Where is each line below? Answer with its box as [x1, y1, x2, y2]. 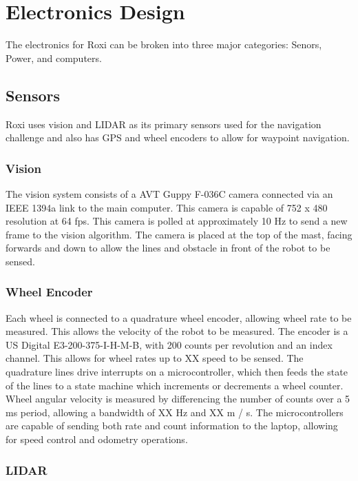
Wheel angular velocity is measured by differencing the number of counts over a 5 [6, 391, 350, 406]
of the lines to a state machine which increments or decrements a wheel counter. [6, 378, 344, 392]
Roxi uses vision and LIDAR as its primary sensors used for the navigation [6, 116, 322, 131]
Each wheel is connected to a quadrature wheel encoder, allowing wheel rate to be [6, 310, 352, 325]
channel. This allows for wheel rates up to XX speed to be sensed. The [6, 351, 304, 365]
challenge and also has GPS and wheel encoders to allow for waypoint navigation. [6, 130, 350, 145]
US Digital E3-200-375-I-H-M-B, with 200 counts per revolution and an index [6, 337, 333, 351]
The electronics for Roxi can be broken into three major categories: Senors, [6, 37, 322, 52]
